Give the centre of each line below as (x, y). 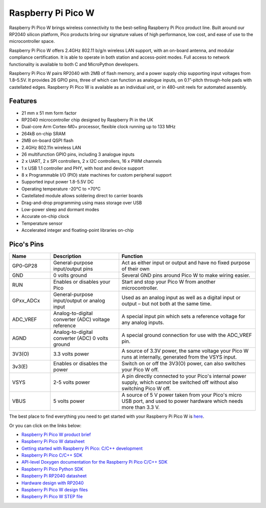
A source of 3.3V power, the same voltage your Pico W (185, 351)
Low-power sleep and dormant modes (60, 210)
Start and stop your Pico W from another (168, 282)
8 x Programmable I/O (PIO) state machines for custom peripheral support (97, 175)
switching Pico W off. (146, 389)
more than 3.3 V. (141, 407)
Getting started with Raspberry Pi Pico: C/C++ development (82, 448)
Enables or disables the (81, 363)
